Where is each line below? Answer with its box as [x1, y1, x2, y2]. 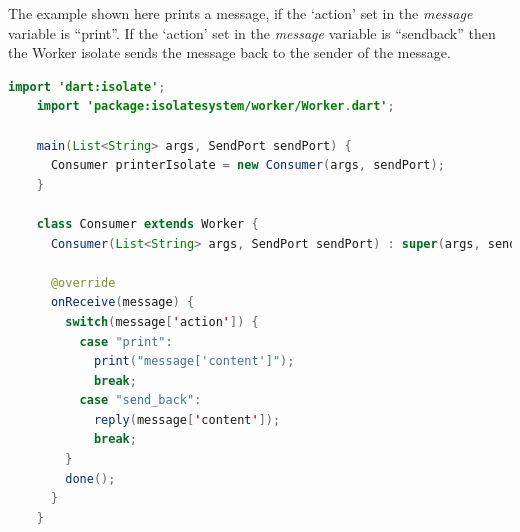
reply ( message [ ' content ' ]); [93, 412, 281, 427]
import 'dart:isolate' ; [8, 79, 166, 94]
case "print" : [79, 334, 173, 349]
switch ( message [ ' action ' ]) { [65, 314, 259, 329]
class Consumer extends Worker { [36, 216, 259, 231]
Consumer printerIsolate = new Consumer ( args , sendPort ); [50, 158, 445, 173]
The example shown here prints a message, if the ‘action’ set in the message [8, 3, 473, 23]
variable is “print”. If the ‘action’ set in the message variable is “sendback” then [8, 22, 496, 43]
